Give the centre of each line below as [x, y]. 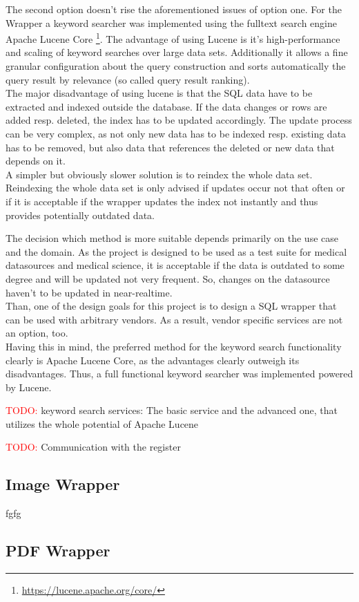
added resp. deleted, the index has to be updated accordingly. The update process [179, 120]
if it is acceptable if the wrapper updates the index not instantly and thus [162, 201]
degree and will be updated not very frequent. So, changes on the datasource [168, 278]
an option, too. [37, 333]
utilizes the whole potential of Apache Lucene [102, 423]
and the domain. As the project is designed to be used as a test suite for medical [176, 251]
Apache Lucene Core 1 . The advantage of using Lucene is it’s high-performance [173, 38]
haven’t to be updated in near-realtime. [89, 292]
